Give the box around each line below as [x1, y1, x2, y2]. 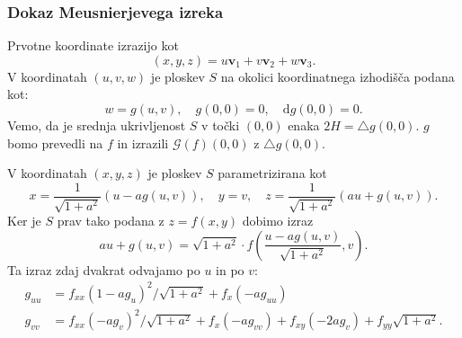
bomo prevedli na [7, 133, 103, 152]
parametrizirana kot [218, 164, 327, 182]
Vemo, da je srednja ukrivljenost [7, 116, 186, 134]
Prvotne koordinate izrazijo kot [7, 36, 179, 55]
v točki [201, 116, 240, 134]
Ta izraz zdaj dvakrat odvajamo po [7, 260, 200, 279]
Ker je [7, 211, 41, 230]
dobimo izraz [242, 211, 314, 230]
